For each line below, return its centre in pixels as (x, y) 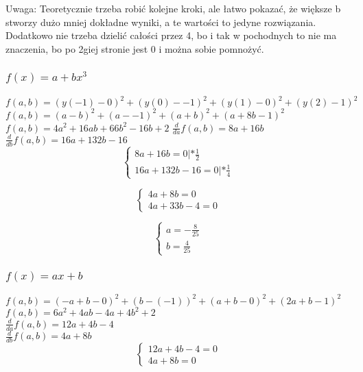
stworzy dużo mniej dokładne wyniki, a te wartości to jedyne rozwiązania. (161, 22)
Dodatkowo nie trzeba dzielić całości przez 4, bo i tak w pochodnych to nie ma (171, 35)
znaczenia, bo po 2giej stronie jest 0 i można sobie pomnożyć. (135, 48)
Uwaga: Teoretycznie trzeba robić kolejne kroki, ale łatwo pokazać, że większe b (173, 8)
